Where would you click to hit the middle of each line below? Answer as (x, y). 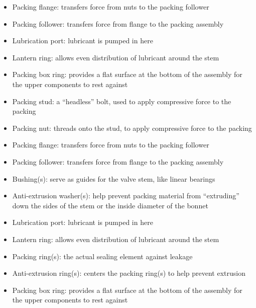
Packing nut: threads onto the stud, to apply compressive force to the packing (132, 128)
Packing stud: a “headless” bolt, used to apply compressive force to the (122, 101)
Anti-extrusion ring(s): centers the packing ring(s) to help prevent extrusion (129, 273)
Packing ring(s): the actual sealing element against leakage (102, 256)
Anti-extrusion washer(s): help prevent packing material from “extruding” (126, 196)
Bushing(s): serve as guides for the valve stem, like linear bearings (114, 178)
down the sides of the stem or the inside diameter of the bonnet (110, 205)
